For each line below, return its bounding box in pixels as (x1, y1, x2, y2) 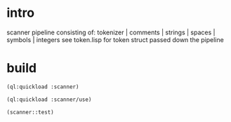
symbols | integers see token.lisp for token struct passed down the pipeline (6, 35, 224, 43)
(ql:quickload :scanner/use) (6, 96, 92, 103)
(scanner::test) (6, 109, 54, 116)
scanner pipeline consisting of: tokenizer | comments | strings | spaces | (6, 28, 216, 36)
